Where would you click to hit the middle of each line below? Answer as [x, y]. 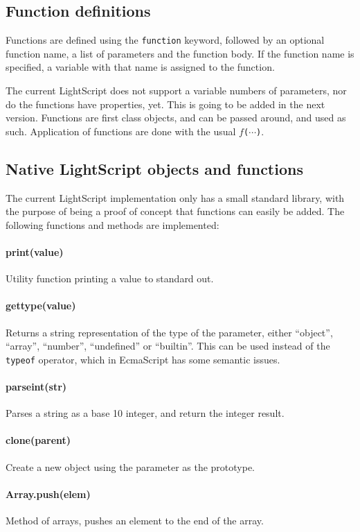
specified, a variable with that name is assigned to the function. [140, 67]
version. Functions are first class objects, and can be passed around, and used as [176, 118]
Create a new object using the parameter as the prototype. [130, 466]
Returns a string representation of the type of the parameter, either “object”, [169, 332]
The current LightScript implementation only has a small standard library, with [175, 197]
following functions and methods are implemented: [112, 224]
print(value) [35, 252]
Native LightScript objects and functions [154, 168]
